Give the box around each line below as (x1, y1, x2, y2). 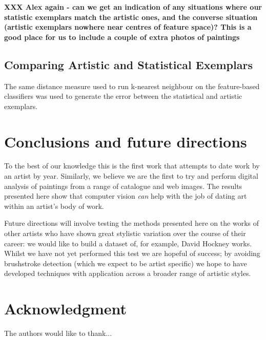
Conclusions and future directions (4, 131, 247, 152)
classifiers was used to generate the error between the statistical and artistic (4, 91, 242, 101)
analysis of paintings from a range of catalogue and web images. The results (4, 180, 242, 191)
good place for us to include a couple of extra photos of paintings (4, 31, 240, 42)
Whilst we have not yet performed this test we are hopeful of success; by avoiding (4, 248, 260, 259)
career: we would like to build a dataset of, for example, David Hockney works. (4, 238, 252, 248)
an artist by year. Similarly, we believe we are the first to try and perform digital (4, 171, 258, 181)
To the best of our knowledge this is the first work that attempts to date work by (4, 160, 260, 171)
